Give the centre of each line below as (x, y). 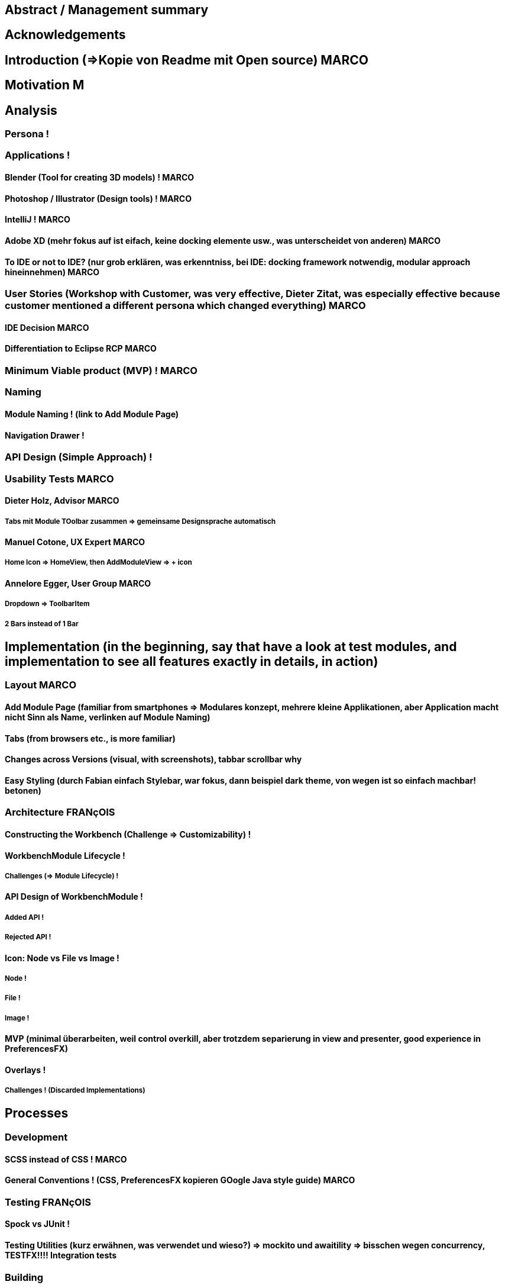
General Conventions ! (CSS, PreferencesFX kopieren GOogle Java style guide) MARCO (180, 1180)
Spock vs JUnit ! (37, 1224)
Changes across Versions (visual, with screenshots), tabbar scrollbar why (153, 759)
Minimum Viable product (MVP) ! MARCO (101, 370)
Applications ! (38, 155)
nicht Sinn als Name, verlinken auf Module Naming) (108, 717)
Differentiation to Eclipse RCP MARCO (81, 349)
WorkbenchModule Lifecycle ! (65, 855)
